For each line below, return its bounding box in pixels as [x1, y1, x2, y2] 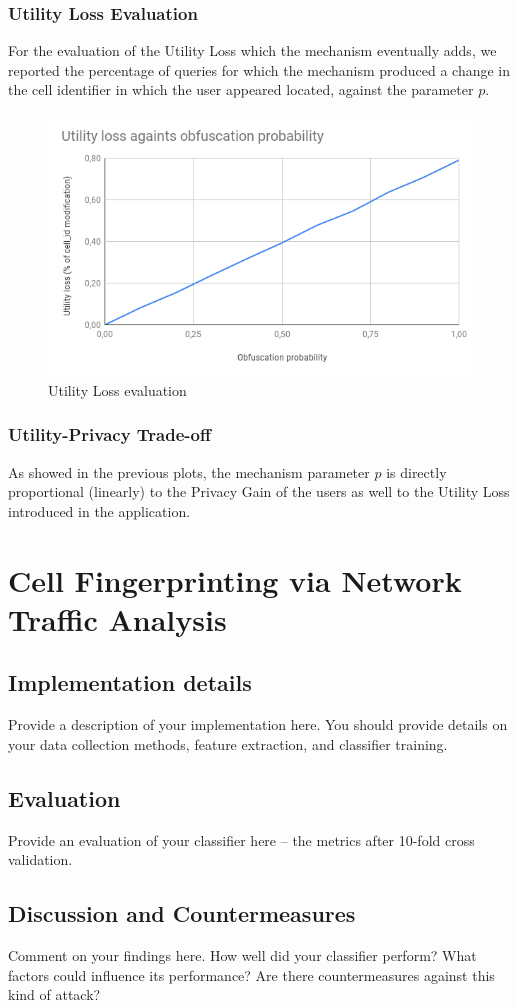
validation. [8, 849, 73, 870]
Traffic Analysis [8, 598, 227, 639]
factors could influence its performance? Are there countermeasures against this [8, 964, 495, 985]
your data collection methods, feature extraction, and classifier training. [8, 733, 448, 754]
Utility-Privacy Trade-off [8, 422, 211, 447]
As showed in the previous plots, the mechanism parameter [8, 461, 370, 482]
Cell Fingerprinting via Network [8, 559, 462, 600]
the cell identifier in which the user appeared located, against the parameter [8, 79, 474, 100]
